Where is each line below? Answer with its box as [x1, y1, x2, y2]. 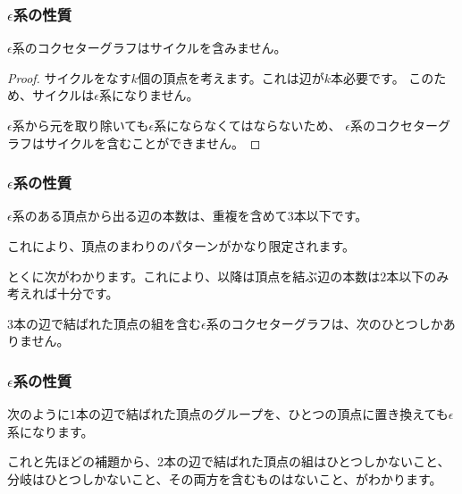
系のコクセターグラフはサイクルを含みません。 [12, 38, 287, 57]
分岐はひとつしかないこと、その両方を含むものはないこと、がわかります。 [7, 469, 442, 488]
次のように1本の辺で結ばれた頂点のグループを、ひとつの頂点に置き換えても [7, 405, 449, 423]
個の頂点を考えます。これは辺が [138, 68, 324, 87]
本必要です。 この [331, 68, 434, 87]
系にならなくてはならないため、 [154, 116, 341, 134]
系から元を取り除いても [12, 116, 149, 134]
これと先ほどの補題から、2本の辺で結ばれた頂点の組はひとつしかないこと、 [7, 452, 450, 471]
